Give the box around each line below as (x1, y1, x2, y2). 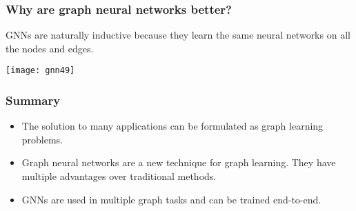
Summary (6, 91, 61, 108)
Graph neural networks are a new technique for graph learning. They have (21, 155, 336, 170)
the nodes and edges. (6, 41, 94, 55)
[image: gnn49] (6, 66, 75, 76)
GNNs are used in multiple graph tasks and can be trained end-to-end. (21, 192, 322, 206)
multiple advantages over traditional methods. (21, 169, 217, 183)
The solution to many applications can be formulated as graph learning (21, 119, 324, 133)
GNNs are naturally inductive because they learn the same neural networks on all (6, 28, 350, 42)
